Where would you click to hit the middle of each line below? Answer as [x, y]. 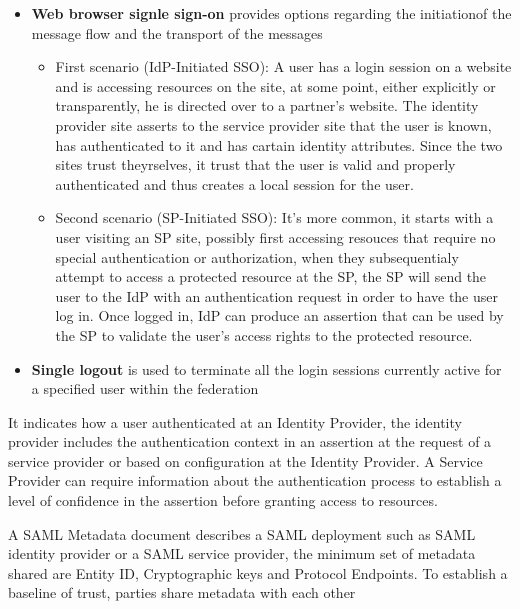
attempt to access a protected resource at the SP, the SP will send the [271, 276]
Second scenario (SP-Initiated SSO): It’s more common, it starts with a [274, 217]
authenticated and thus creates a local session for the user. [234, 183]
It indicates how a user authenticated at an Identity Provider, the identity [235, 421]
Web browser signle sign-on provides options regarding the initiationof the [271, 13]
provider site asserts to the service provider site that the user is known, [273, 124]
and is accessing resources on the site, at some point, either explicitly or [275, 85]
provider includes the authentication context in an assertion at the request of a [250, 441]
